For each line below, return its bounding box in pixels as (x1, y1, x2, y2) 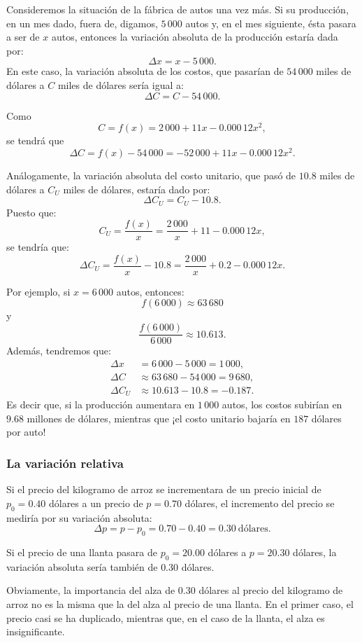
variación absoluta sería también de (6, 559, 158, 574)
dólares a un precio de (48, 495, 143, 510)
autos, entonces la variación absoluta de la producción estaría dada (51, 29, 338, 44)
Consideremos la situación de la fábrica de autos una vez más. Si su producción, (6, 2, 349, 16)
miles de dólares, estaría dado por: (63, 181, 210, 196)
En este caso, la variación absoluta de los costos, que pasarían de (6, 64, 284, 78)
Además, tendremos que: (6, 343, 111, 358)
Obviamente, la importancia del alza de (6, 583, 175, 597)
